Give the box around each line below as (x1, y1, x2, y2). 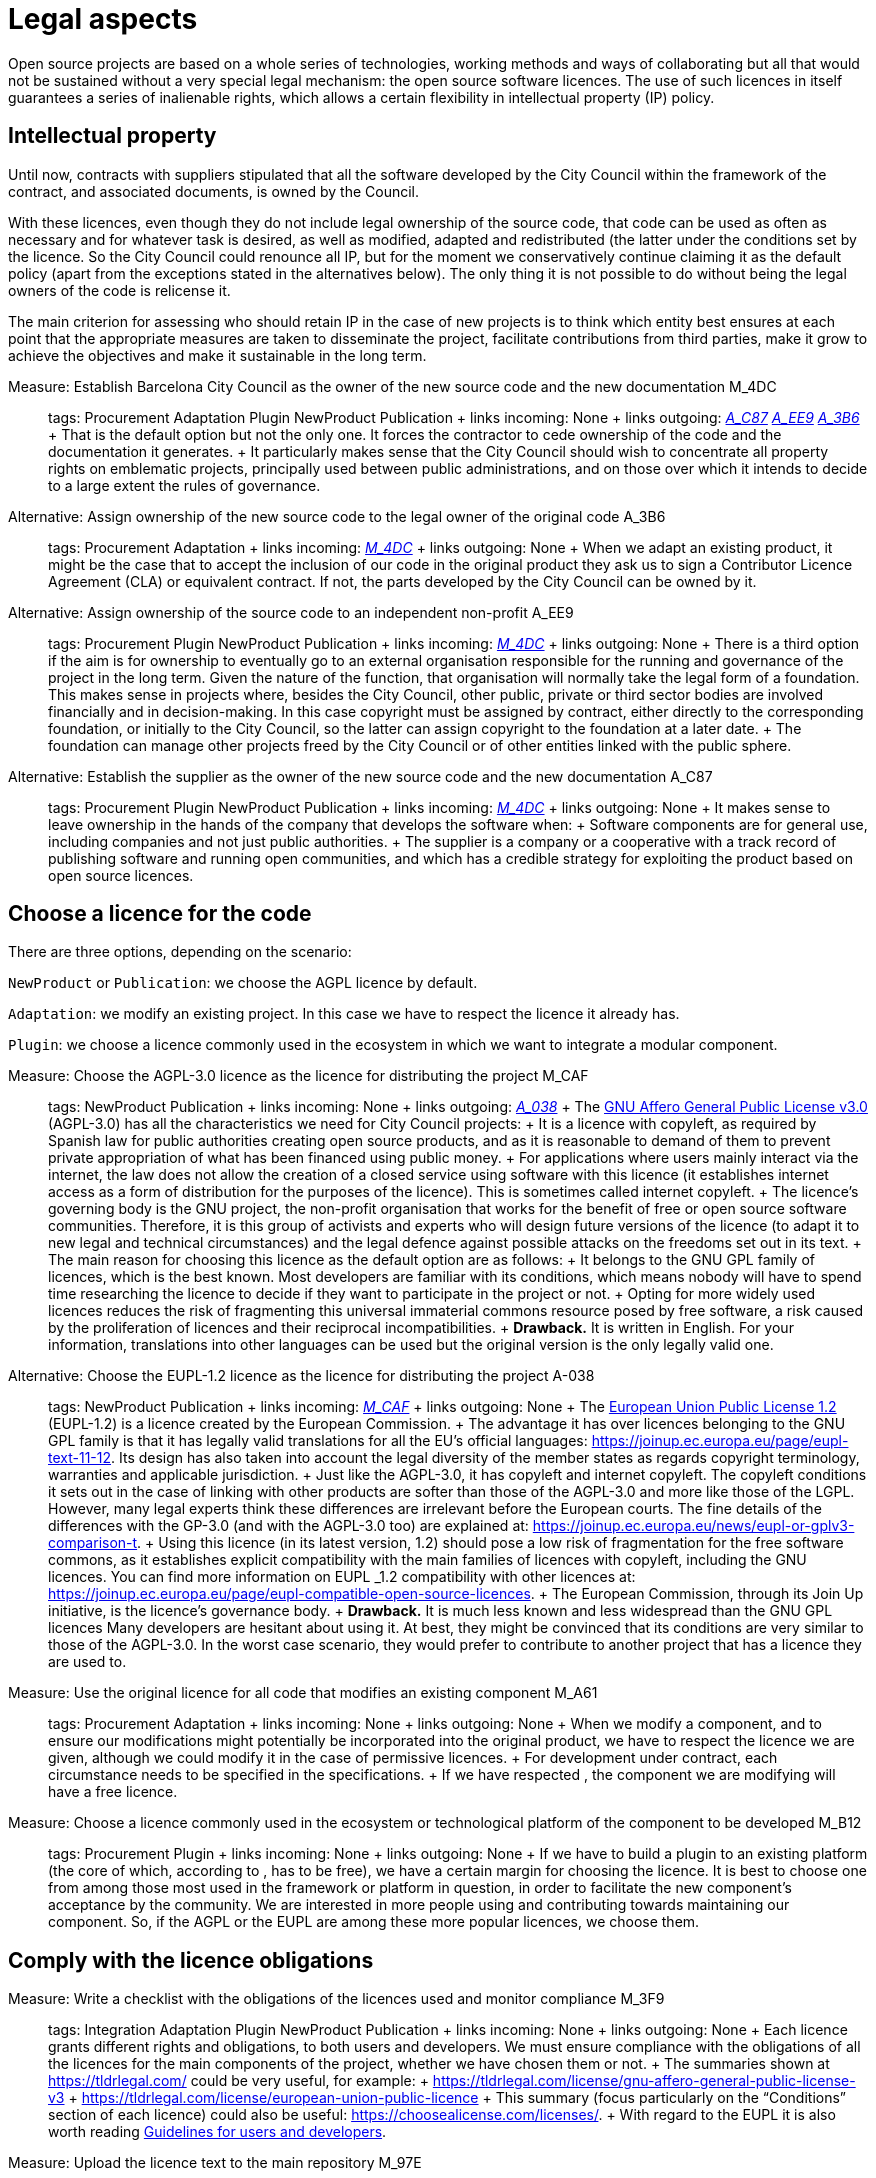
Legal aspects (8, 2, 198, 36)
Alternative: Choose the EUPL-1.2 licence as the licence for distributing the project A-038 (8, 1367, 595, 1385)
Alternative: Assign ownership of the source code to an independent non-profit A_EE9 (8, 603, 574, 621)
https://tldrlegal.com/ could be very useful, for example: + (48, 2072, 429, 2090)
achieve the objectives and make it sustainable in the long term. (8, 346, 427, 364)
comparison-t (48, 1534, 138, 1552)
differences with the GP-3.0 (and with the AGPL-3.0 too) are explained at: (48, 1517, 529, 1535)
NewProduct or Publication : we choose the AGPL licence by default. (8, 974, 478, 992)
